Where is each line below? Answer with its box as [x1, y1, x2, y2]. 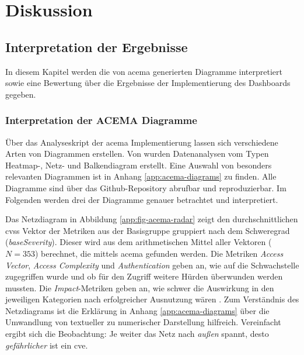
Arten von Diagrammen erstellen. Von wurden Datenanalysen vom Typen [5, 147, 269, 160]
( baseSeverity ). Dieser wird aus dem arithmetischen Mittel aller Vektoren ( [5, 236, 272, 248]
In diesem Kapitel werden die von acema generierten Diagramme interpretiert [5, 65, 282, 77]
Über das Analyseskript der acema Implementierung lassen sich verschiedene [5, 136, 278, 148]
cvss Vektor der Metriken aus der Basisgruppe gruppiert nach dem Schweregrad [5, 224, 290, 236]
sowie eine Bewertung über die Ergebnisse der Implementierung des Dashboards [5, 77, 291, 89]
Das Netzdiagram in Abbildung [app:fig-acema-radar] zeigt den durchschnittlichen [5, 213, 298, 225]
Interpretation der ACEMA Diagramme [5, 113, 197, 127]
